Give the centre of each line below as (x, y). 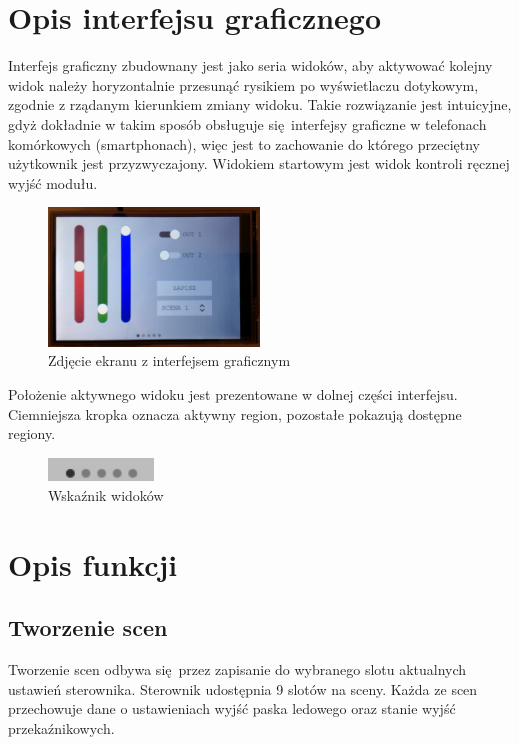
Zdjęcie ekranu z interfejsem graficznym (169, 360)
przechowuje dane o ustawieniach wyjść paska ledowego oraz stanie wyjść (232, 708)
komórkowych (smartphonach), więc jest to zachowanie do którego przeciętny (244, 143)
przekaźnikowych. (61, 727)
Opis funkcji (93, 563)
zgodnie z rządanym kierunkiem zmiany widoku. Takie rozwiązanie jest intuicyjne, (260, 104)
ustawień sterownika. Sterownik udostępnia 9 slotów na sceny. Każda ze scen (243, 688)
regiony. (32, 433)
